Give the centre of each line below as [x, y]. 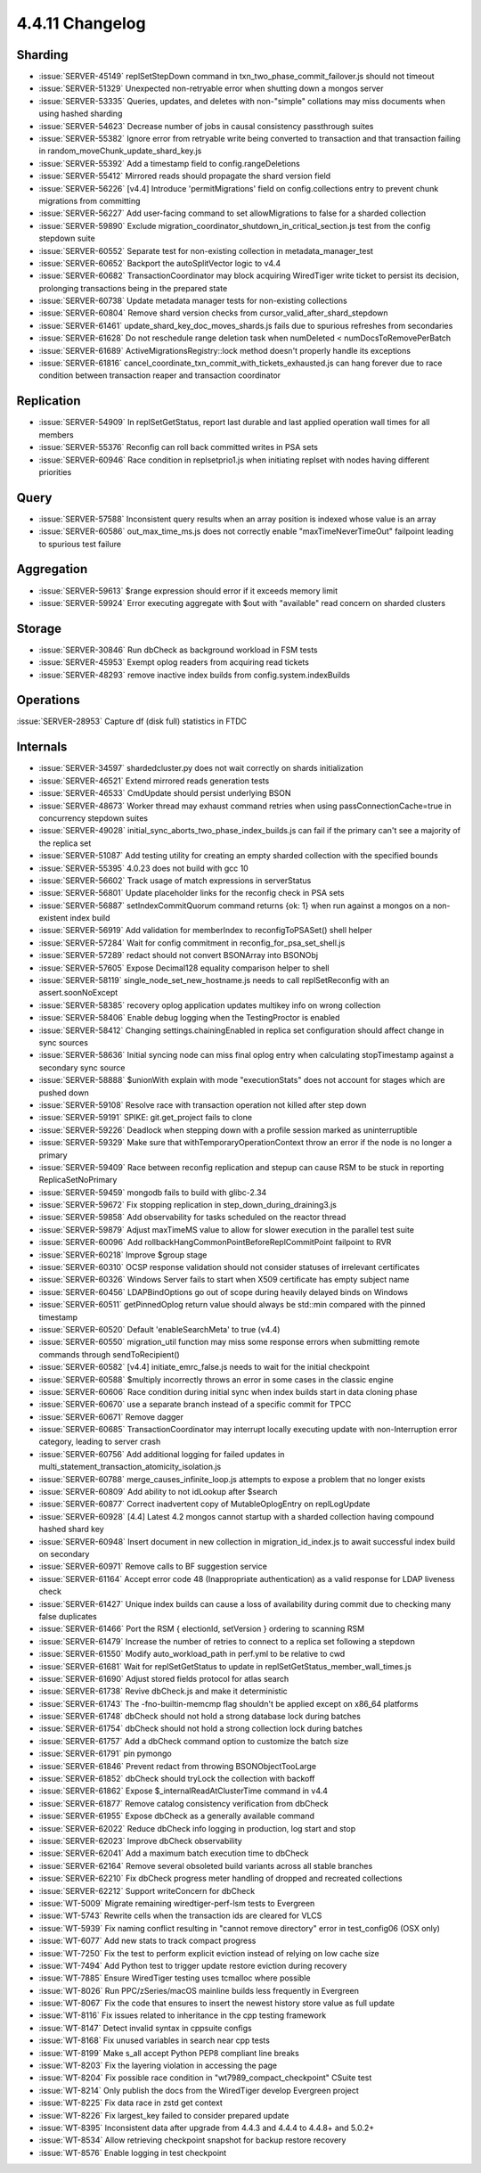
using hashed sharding [81, 114]
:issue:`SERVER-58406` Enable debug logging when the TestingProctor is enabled [189, 1018]
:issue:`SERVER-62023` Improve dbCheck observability [140, 1841]
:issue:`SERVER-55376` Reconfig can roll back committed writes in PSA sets [178, 447]
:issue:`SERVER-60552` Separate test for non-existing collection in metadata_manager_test [206, 250]
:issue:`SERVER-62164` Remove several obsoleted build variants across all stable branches [206, 1865]
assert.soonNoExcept [78, 993]
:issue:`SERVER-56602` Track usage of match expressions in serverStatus [175, 880]
